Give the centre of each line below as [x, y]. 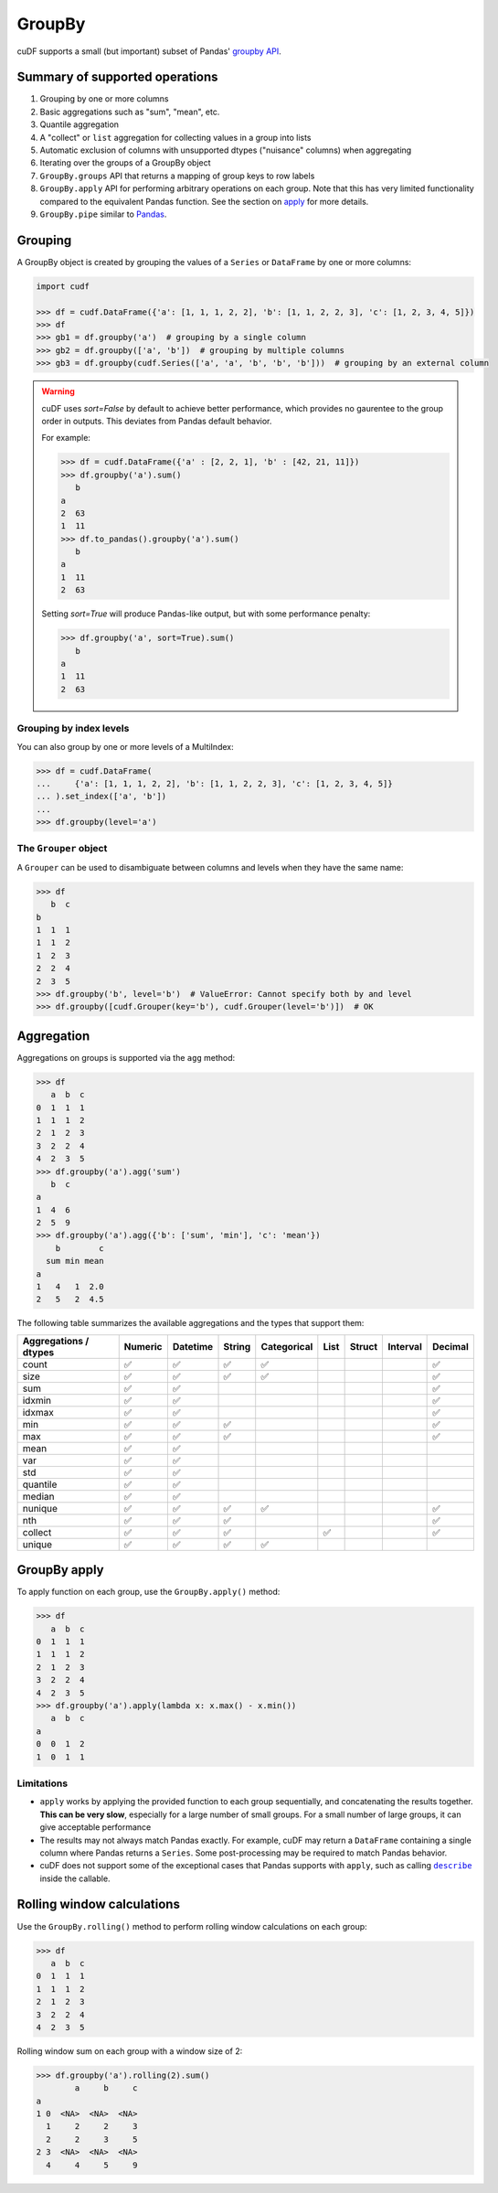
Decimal [451, 1346]
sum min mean [75, 1261]
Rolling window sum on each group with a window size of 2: [130, 2051]
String [237, 1346]
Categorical [287, 1346]
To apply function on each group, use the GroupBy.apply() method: [148, 1592]
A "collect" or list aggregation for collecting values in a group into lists [175, 137]
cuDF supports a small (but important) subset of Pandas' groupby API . [149, 51]
